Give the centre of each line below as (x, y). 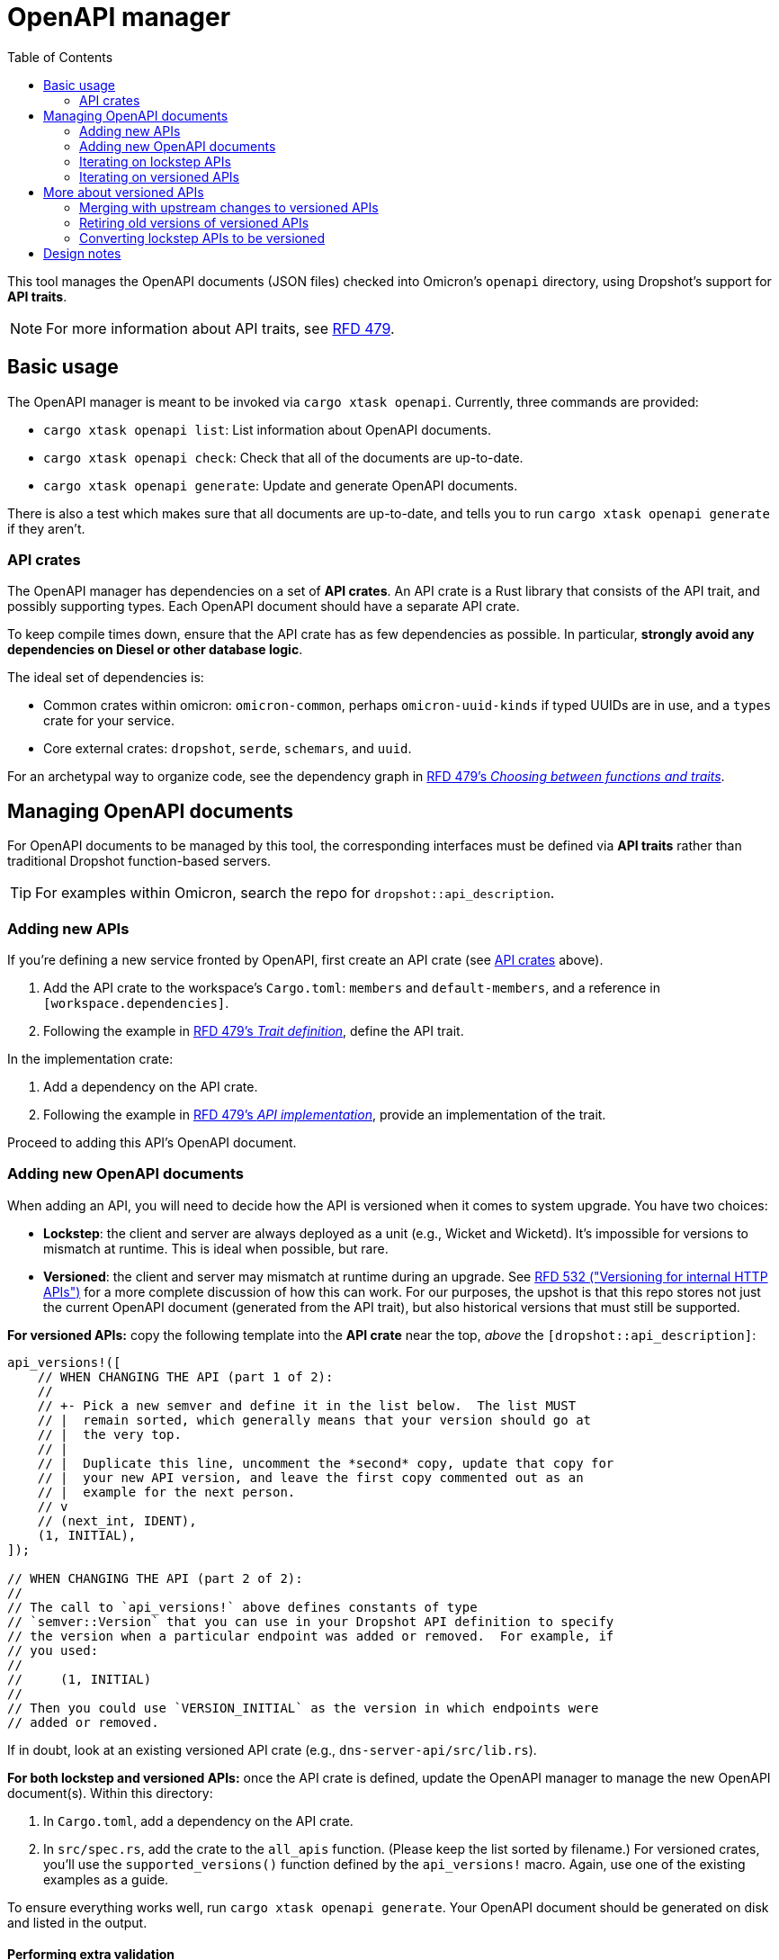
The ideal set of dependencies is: (106, 678)
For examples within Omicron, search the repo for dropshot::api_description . (295, 893)
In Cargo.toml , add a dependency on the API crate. (198, 1821)
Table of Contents (60, 57)
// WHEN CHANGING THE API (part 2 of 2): (155, 1578)
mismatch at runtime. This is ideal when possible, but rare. (216, 1248)
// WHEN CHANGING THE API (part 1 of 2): (185, 1376)
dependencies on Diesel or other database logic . (155, 650)
